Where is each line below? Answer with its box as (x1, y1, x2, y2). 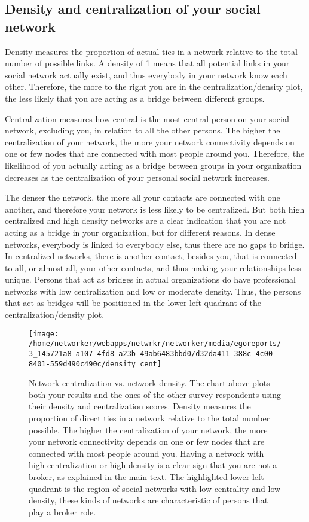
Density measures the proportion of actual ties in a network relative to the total (5, 45, 298, 57)
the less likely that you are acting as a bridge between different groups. (5, 92, 265, 104)
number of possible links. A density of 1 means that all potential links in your (5, 57, 290, 69)
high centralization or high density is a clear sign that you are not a (29, 459, 277, 471)
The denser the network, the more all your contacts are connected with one (5, 191, 280, 204)
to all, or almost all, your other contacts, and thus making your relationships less (5, 261, 301, 274)
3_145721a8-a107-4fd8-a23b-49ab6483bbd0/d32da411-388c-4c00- (29, 349, 277, 358)
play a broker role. (29, 505, 96, 518)
